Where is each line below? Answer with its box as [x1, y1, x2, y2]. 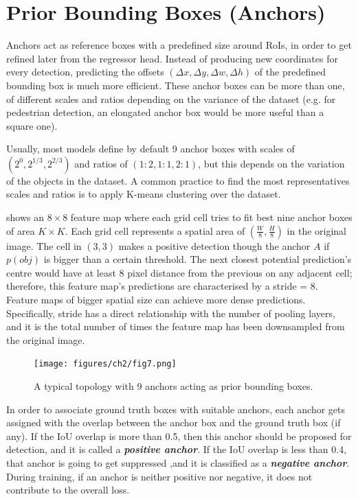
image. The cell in [6, 238, 82, 253]
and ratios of [74, 156, 128, 170]
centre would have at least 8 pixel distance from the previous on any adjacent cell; [6, 265, 353, 279]
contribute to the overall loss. [6, 483, 130, 497]
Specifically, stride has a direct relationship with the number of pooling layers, [6, 305, 335, 320]
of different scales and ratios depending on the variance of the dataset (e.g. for [6, 91, 336, 106]
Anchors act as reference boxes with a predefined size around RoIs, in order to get [6, 38, 352, 52]
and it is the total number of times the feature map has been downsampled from [6, 319, 345, 334]
